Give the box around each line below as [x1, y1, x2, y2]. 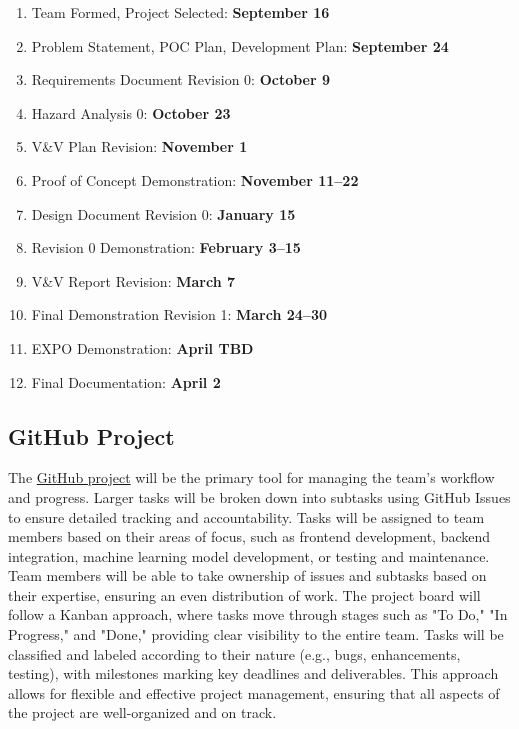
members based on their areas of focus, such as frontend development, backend [8, 526, 491, 547]
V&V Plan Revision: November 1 [31, 136, 248, 157]
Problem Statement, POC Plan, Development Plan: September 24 [31, 35, 449, 56]
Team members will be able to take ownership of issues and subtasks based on [8, 565, 487, 586]
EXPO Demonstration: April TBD [31, 337, 254, 358]
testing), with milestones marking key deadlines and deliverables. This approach [8, 663, 499, 684]
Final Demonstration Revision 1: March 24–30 [31, 304, 327, 325]
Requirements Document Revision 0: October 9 [31, 69, 331, 90]
